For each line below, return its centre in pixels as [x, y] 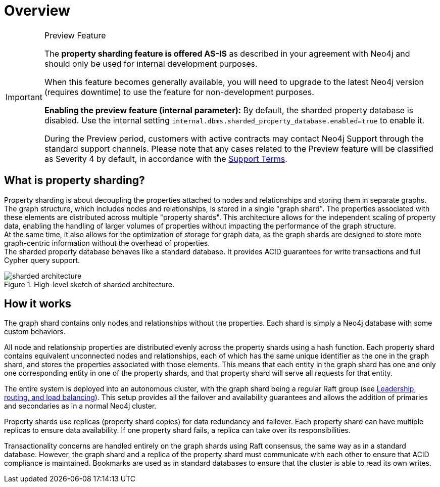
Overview [37, 11]
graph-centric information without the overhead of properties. [107, 243]
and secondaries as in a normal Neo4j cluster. [80, 406]
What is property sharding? [75, 181]
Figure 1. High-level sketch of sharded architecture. [89, 284]
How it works [38, 304]
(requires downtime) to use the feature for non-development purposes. [179, 92]
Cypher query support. [42, 260]
